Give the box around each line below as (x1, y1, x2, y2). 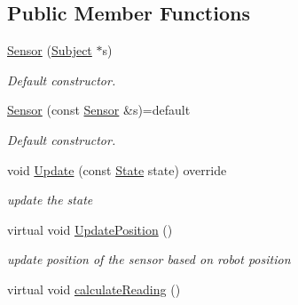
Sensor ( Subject (7, 41, 92, 60)
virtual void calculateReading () (7, 279, 181, 298)
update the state (7, 190, 93, 209)
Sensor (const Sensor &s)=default (7, 100, 191, 119)
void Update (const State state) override (7, 160, 227, 179)
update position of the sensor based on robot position (7, 250, 291, 269)
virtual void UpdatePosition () (7, 220, 173, 238)
